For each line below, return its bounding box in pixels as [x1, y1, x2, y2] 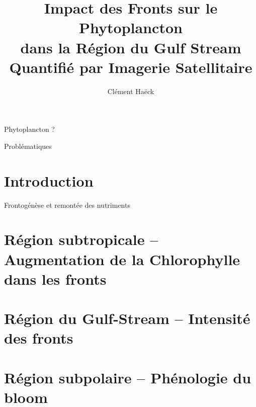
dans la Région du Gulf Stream [20, 37, 241, 57]
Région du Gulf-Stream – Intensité [4, 308, 250, 329]
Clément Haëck [107, 86, 154, 96]
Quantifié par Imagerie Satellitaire [9, 56, 252, 77]
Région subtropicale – [4, 229, 158, 250]
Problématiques [4, 140, 52, 151]
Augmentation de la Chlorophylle [4, 249, 240, 269]
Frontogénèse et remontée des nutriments [4, 199, 130, 210]
